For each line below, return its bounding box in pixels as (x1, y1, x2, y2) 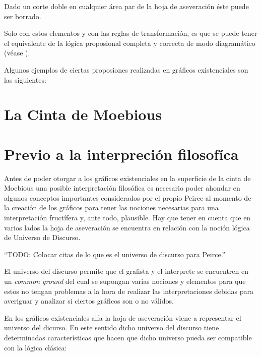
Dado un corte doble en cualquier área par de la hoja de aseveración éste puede (4, 1, 249, 11)
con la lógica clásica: (4, 342, 67, 352)
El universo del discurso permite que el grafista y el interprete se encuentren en (4, 266, 248, 276)
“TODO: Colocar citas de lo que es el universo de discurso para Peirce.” (4, 249, 226, 259)
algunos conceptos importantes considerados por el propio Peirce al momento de (4, 192, 251, 203)
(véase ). (4, 47, 30, 58)
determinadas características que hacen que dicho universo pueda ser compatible (4, 332, 252, 342)
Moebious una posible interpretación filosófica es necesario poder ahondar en (4, 183, 240, 193)
